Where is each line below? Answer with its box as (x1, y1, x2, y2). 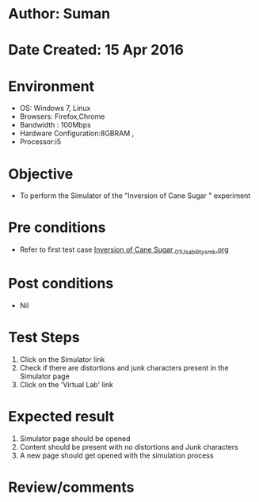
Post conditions (8, 275, 114, 293)
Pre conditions (8, 219, 106, 237)
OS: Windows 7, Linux (19, 104, 91, 113)
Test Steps (8, 329, 81, 347)
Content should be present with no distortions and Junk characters (19, 442, 239, 451)
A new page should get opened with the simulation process (19, 451, 214, 460)
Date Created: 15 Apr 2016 (8, 41, 185, 59)
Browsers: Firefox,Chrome (19, 112, 105, 121)
